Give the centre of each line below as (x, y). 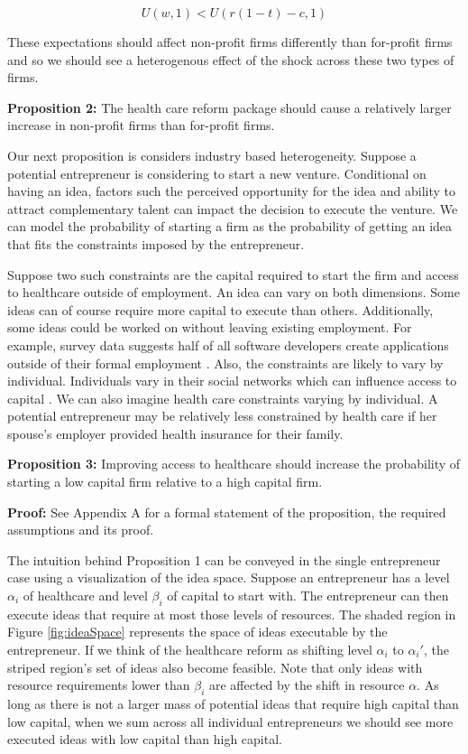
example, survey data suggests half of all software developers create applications (228, 344)
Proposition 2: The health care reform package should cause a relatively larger (229, 107)
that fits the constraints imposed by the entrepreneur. (156, 243)
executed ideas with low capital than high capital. (145, 739)
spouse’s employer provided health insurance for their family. (175, 433)
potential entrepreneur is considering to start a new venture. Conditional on (217, 173)
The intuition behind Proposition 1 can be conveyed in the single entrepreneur (224, 559)
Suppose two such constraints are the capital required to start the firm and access (233, 274)
